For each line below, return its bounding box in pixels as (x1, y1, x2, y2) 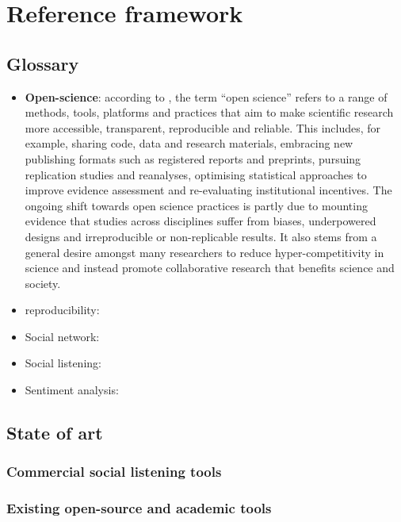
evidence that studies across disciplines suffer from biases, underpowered (25, 213, 376, 229)
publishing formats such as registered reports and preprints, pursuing (25, 150, 361, 167)
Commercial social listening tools (6, 462, 222, 482)
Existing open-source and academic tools (6, 498, 272, 518)
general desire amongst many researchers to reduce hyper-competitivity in (25, 244, 384, 260)
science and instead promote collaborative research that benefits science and (25, 259, 395, 276)
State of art (6, 420, 103, 445)
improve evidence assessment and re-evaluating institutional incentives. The (25, 182, 392, 198)
